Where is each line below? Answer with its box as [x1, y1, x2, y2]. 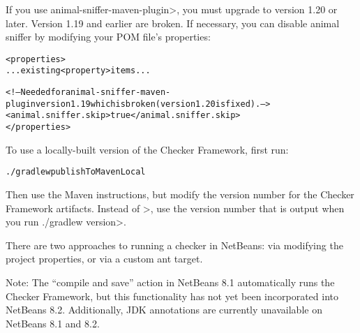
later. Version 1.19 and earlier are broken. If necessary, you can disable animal [6, 15, 340, 30]
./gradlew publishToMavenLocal [6, 167, 146, 177]
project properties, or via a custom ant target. [6, 251, 203, 266]
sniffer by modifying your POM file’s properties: [6, 29, 211, 44]
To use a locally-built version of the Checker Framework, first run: [6, 142, 289, 156]
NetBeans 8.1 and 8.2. [6, 316, 100, 330]
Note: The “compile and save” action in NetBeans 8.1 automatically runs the [6, 274, 335, 289]
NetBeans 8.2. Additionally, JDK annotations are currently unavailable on [6, 302, 322, 317]
